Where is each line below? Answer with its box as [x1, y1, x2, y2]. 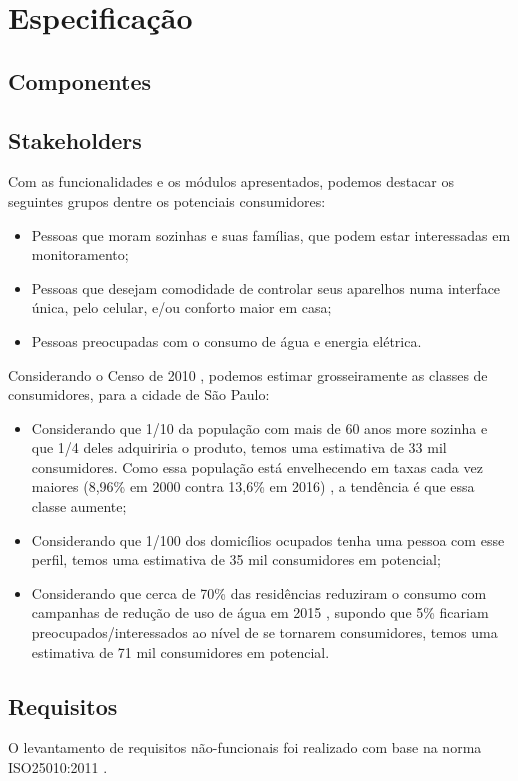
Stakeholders [8, 124, 142, 155]
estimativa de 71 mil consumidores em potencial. [31, 641, 330, 662]
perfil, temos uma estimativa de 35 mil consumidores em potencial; [31, 549, 441, 570]
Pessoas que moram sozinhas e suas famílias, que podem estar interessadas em [31, 224, 511, 245]
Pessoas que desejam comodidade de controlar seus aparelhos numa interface [31, 277, 501, 298]
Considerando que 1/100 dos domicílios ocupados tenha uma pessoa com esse [31, 529, 505, 550]
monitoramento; [31, 244, 129, 265]
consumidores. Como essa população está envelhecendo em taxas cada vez [31, 456, 483, 477]
